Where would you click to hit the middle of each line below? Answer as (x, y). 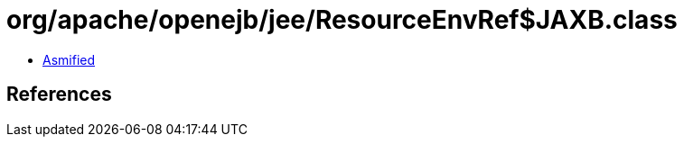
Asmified (69, 59)
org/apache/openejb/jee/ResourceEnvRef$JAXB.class (342, 20)
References (59, 94)
